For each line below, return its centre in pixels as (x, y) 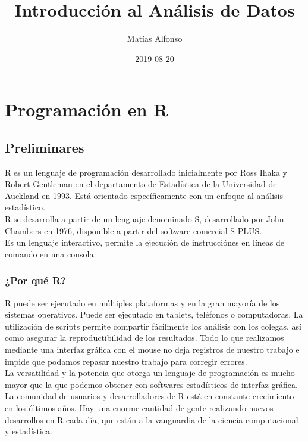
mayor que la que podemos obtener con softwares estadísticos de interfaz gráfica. (151, 384)
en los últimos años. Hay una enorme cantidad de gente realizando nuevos (139, 408)
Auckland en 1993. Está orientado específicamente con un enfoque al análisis (144, 195)
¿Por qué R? (35, 280)
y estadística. (29, 431)
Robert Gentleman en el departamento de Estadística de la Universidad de (141, 184)
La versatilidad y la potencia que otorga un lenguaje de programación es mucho (150, 373)
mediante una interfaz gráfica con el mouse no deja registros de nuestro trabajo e (152, 350)
